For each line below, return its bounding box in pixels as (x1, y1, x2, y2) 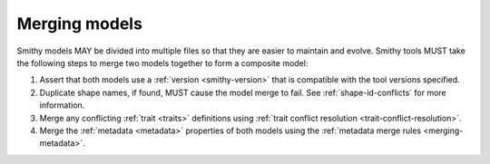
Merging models (16, 14, 142, 34)
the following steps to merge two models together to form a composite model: (16, 57, 309, 68)
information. (39, 100, 85, 111)
